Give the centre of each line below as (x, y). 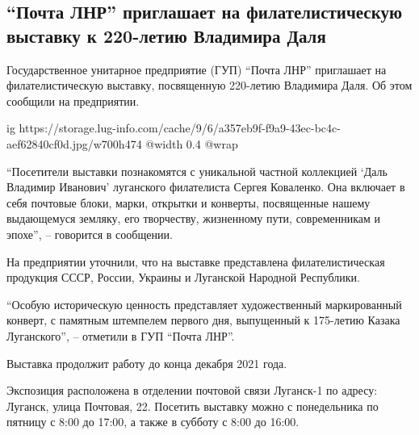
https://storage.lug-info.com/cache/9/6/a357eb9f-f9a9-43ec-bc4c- (180, 128)
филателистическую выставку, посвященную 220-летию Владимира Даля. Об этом (209, 85)
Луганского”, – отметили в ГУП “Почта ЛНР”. (121, 335)
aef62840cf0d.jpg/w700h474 (74, 143)
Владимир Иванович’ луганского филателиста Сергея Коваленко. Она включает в (206, 187)
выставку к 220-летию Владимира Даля (166, 35)
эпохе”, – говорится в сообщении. (90, 234)
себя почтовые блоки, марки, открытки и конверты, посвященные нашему (189, 202)
